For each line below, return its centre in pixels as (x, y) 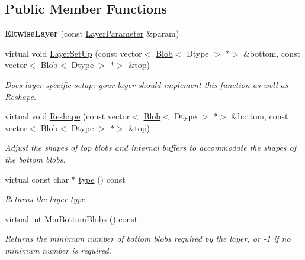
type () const (102, 179)
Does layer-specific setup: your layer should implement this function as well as (147, 84)
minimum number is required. (58, 250)
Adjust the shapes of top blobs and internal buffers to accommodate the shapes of (151, 147)
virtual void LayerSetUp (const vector (73, 53)
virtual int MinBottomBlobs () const (71, 218)
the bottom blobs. (35, 159)
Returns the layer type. (46, 199)
